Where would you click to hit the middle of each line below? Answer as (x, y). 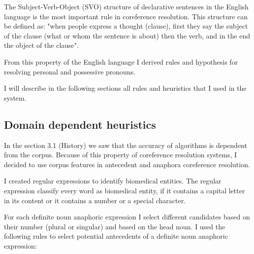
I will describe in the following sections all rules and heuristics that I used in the (125, 88)
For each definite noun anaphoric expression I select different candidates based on (127, 217)
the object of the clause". (41, 45)
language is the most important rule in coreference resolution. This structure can (126, 16)
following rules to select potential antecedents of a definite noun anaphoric (116, 236)
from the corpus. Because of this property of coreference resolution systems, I (121, 155)
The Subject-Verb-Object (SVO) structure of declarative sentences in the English (126, 6)
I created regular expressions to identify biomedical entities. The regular (113, 181)
